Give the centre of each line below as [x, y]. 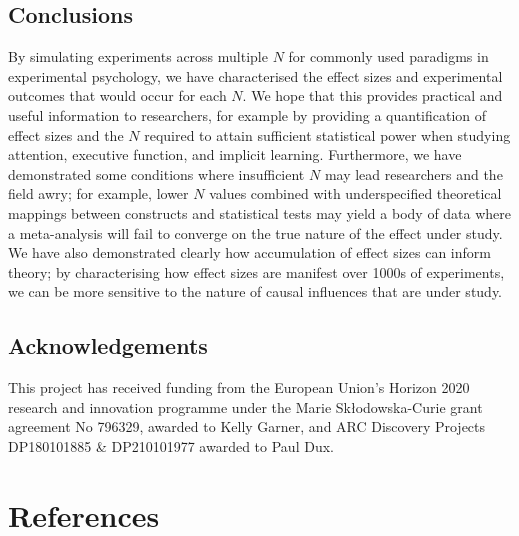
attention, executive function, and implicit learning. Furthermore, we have [235, 154]
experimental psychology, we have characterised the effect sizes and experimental [255, 75]
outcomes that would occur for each [117, 95]
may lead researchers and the [413, 173]
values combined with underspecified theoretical [355, 193]
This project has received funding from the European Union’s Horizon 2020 [239, 387]
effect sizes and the [66, 134]
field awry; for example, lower [98, 193]
